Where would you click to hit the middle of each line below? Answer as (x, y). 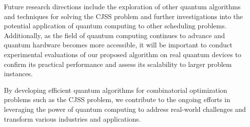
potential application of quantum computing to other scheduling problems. (115, 26)
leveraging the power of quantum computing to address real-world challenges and (125, 109)
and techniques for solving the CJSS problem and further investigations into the (124, 16)
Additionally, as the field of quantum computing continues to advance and (115, 35)
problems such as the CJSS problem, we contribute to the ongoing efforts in (117, 99)
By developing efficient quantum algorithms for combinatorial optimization (116, 90)
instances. (19, 74)
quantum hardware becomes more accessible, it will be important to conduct (118, 45)
